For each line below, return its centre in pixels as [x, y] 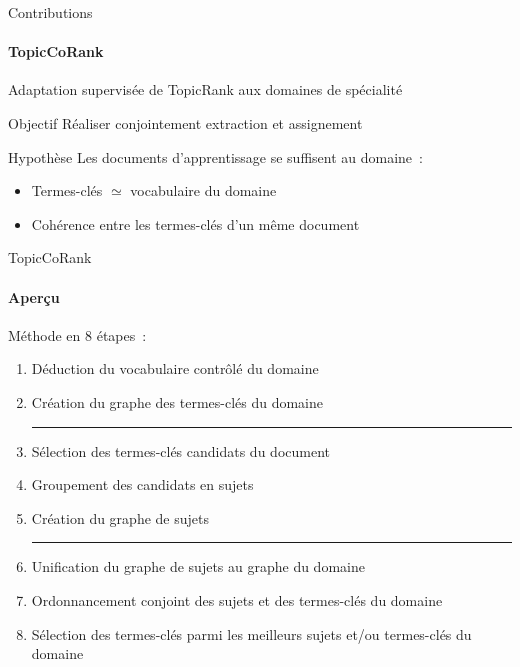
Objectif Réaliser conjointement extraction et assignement [185, 122]
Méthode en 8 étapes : [77, 334]
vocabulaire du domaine [203, 190]
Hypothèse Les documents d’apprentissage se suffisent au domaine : [215, 156]
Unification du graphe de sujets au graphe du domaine [198, 566]
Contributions [50, 12]
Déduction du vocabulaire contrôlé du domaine [175, 368]
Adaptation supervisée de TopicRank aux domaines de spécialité [205, 89]
